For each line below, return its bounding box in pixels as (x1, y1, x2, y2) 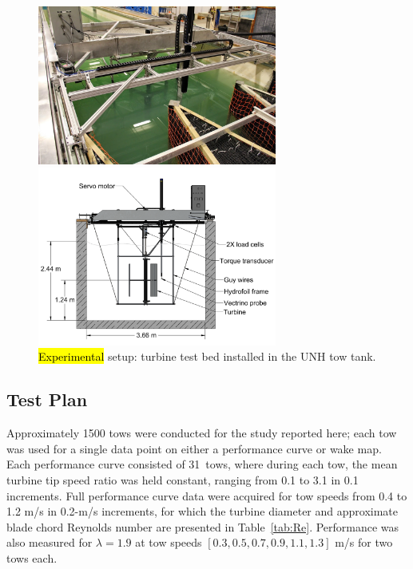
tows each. (6, 549, 58, 566)
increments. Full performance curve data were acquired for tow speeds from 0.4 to (6, 487, 407, 504)
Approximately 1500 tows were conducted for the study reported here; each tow (6, 425, 397, 441)
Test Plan (6, 387, 88, 412)
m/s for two (335, 534, 393, 551)
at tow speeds (135, 534, 202, 551)
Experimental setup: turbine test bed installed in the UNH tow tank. (38, 348, 376, 365)
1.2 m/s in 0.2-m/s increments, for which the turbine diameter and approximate (6, 503, 399, 520)
